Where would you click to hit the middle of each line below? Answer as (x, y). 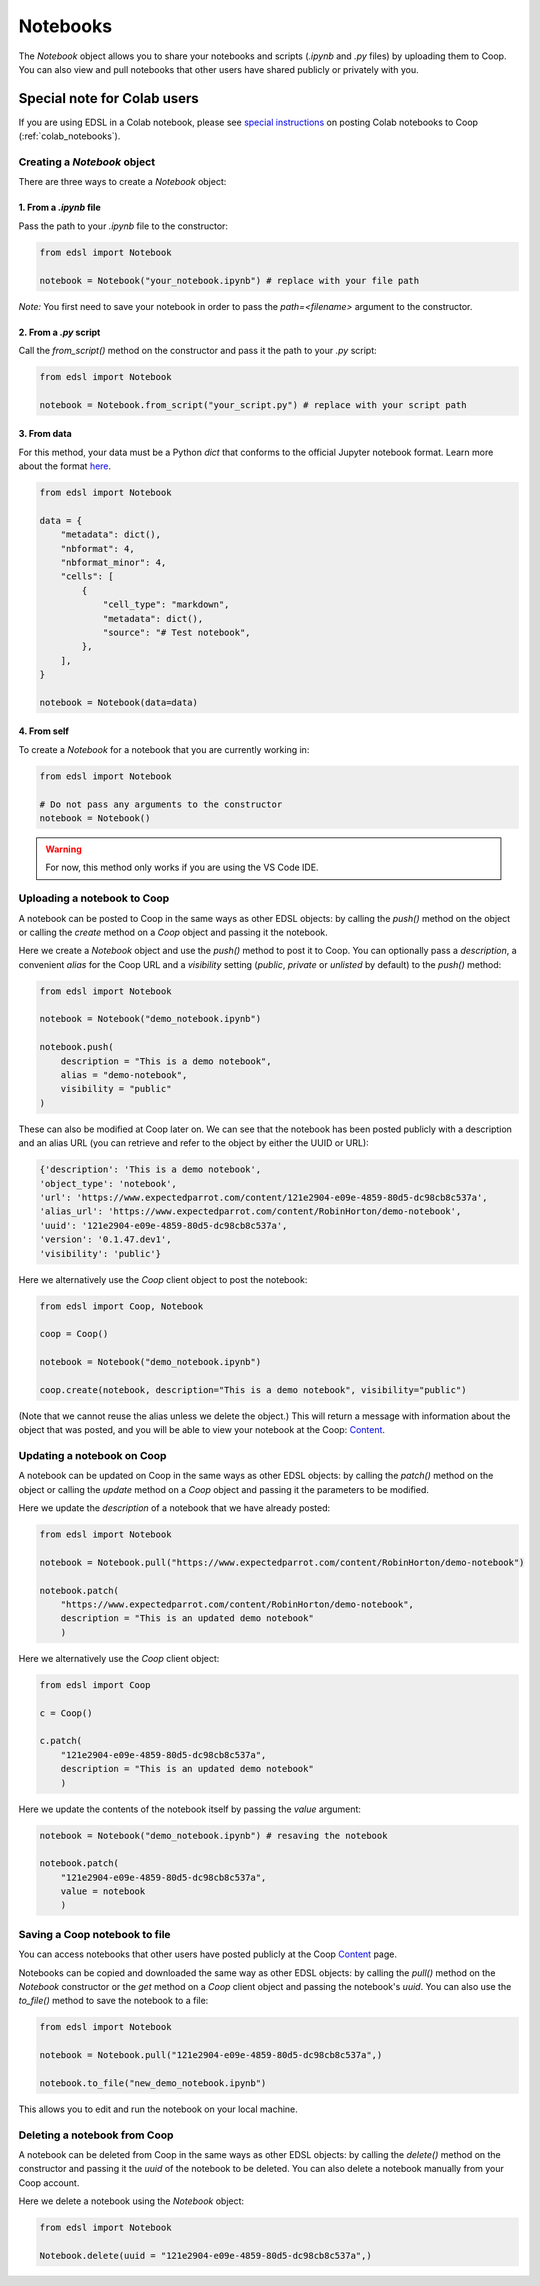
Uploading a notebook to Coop (94, 898)
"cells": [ (87, 576)
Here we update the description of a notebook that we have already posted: (174, 1508)
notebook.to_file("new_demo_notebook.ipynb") (153, 2083)
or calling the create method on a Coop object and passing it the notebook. (173, 932)
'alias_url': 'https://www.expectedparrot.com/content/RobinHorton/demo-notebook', (250, 1211)
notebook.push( (76, 1047)
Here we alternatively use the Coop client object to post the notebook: (163, 1279)
